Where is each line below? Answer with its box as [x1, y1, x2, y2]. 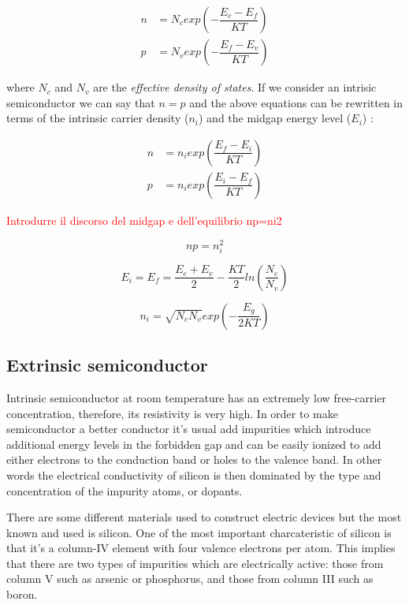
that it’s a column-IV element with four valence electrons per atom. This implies [6, 540, 396, 556]
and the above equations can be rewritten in [189, 94, 403, 110]
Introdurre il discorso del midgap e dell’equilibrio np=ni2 [6, 211, 282, 228]
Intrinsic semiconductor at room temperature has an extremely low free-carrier [6, 389, 387, 405]
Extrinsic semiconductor [6, 353, 208, 377]
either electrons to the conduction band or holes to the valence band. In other [6, 451, 382, 468]
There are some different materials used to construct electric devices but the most [6, 509, 402, 525]
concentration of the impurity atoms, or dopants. [6, 482, 243, 499]
